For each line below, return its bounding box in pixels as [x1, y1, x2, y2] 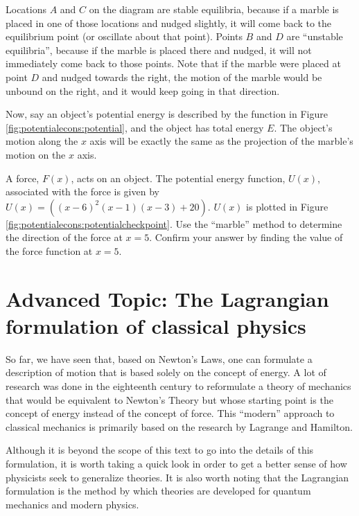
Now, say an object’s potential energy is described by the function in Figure [6, 107, 328, 121]
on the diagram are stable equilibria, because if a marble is [89, 2, 339, 16]
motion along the [6, 134, 78, 148]
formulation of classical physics [6, 311, 306, 339]
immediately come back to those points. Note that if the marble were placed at [6, 56, 341, 71]
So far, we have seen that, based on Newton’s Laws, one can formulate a [6, 351, 313, 366]
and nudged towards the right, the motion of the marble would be [42, 69, 322, 84]
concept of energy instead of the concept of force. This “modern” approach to [6, 406, 335, 420]
